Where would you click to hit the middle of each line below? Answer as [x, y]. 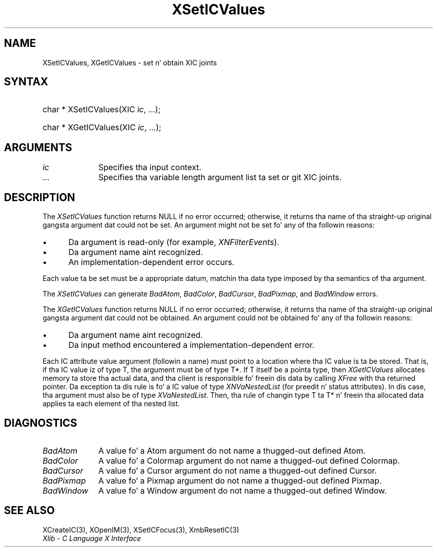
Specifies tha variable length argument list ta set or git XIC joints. [220, 177]
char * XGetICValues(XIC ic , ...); [102, 128]
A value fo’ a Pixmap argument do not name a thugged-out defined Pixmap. [240, 480]
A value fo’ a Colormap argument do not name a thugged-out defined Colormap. [249, 460]
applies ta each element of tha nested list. [111, 404]
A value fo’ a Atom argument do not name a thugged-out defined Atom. [232, 450]
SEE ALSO [29, 511]
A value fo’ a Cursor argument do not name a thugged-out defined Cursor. [238, 470]
